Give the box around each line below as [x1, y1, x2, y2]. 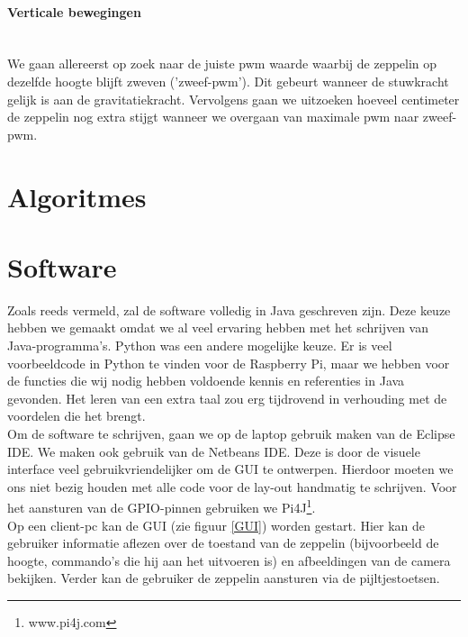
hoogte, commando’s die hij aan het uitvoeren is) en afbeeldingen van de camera [7, 551, 451, 569]
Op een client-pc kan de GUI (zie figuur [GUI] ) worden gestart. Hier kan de [7, 515, 425, 534]
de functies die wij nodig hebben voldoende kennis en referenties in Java [7, 371, 405, 390]
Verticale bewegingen [7, 2, 141, 21]
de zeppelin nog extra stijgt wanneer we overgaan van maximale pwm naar [7, 107, 419, 126]
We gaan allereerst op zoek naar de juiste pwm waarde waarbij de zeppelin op [7, 54, 437, 73]
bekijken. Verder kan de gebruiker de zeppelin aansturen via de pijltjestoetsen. [7, 569, 440, 587]
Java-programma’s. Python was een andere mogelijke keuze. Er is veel [7, 336, 392, 355]
